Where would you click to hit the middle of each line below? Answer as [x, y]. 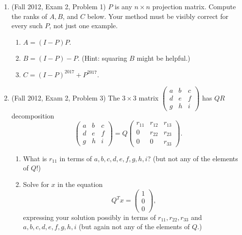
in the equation [80, 184]
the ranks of [29, 16]
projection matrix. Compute [194, 6]
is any [123, 6]
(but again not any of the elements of [134, 227]
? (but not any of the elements [193, 158]
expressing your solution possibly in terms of [89, 217]
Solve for [36, 184]
